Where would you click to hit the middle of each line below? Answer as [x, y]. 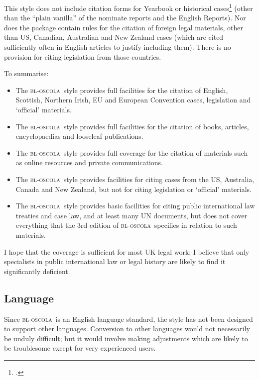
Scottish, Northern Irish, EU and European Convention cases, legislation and [133, 100]
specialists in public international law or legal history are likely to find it [115, 261]
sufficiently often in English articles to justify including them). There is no [118, 47]
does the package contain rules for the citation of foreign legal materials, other [124, 27]
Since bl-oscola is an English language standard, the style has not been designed [129, 319]
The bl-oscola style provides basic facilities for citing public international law [135, 206]
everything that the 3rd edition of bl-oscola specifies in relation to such [126, 225]
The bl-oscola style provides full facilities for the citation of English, [122, 90]
